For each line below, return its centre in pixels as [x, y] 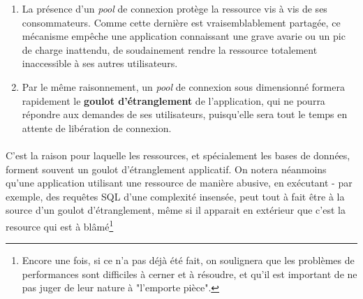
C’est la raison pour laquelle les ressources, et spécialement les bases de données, [178, 155]
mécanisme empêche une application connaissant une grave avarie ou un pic [184, 36]
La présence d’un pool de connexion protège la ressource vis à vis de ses [175, 8]
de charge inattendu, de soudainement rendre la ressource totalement [170, 49]
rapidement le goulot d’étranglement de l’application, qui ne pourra [173, 100]
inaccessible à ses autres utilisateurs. [100, 63]
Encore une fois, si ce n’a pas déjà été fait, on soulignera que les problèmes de [188, 260]
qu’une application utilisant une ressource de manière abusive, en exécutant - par [179, 183]
